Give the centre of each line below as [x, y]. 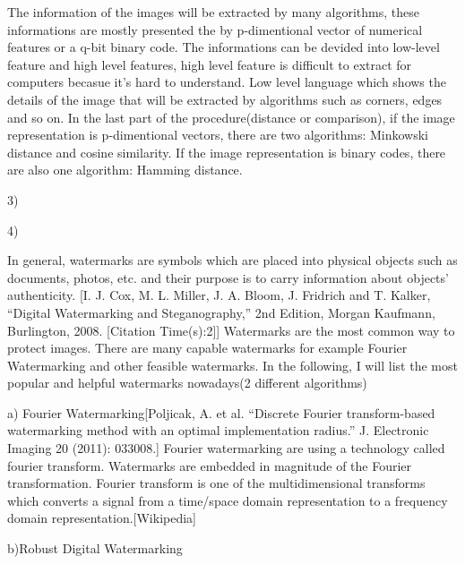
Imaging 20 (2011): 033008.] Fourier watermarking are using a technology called [226, 448]
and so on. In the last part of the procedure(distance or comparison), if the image [231, 117]
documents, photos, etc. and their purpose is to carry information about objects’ [228, 277]
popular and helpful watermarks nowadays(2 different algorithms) [187, 383]
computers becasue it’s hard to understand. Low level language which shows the [227, 82]
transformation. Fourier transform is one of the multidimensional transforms [216, 483]
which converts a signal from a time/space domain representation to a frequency [228, 500]
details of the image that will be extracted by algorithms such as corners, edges [225, 99]
